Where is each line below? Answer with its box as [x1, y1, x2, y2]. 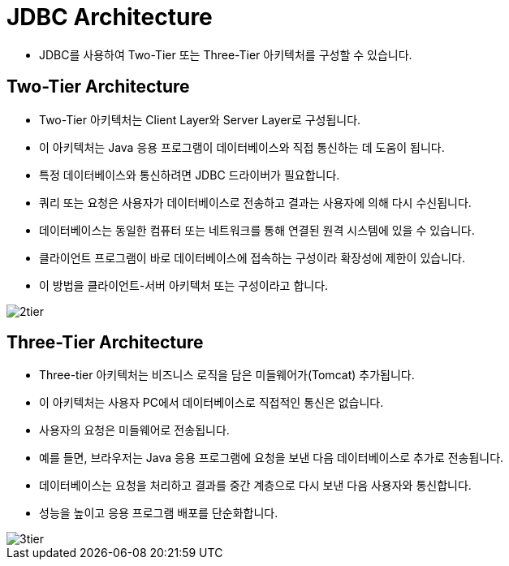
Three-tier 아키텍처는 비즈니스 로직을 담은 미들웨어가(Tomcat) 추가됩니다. [39, 368, 415, 382]
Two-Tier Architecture [6, 76, 190, 97]
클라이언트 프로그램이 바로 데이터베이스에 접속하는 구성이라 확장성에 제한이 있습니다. [39, 250, 465, 265]
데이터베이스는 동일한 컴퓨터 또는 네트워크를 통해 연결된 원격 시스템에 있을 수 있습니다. [39, 223, 475, 237]
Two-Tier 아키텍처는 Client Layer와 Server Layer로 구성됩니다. [39, 112, 361, 127]
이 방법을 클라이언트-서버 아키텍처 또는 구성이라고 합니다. [39, 278, 329, 292]
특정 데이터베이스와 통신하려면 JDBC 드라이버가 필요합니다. [39, 167, 340, 182]
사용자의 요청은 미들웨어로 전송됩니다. [39, 423, 230, 438]
